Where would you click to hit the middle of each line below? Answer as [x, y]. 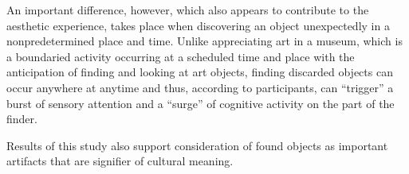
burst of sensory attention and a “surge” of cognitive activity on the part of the [201, 103]
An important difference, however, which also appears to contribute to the [188, 10]
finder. [22, 119]
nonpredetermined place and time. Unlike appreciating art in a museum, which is [204, 41]
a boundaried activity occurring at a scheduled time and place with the [181, 56]
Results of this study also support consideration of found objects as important [197, 145]
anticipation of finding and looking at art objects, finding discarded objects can [200, 72]
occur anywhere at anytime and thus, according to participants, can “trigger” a [200, 87]
